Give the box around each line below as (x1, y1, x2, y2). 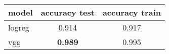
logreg (8, 21, 29, 33)
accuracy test (40, 6, 95, 18)
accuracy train (102, 6, 161, 18)
